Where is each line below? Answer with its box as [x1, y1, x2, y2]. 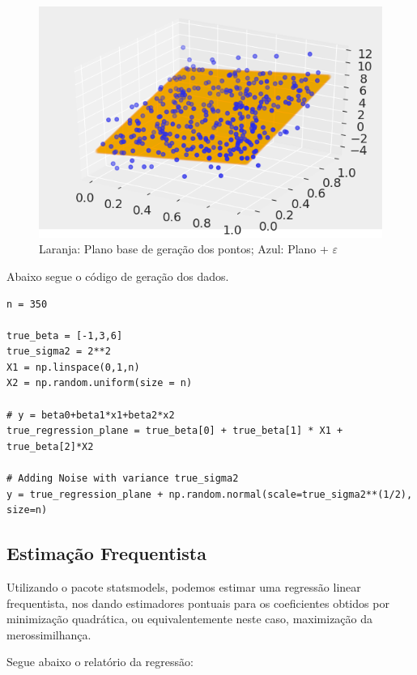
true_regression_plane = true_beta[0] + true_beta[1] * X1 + [6, 425, 343, 437]
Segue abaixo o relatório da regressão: [6, 653, 194, 670]
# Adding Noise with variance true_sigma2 [6, 473, 239, 485]
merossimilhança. [6, 626, 91, 643]
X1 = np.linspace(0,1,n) [6, 361, 140, 373]
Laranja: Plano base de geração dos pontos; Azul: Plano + [39, 240, 329, 257]
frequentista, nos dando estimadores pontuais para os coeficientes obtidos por [6, 594, 389, 611]
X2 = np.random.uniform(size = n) [6, 377, 193, 389]
